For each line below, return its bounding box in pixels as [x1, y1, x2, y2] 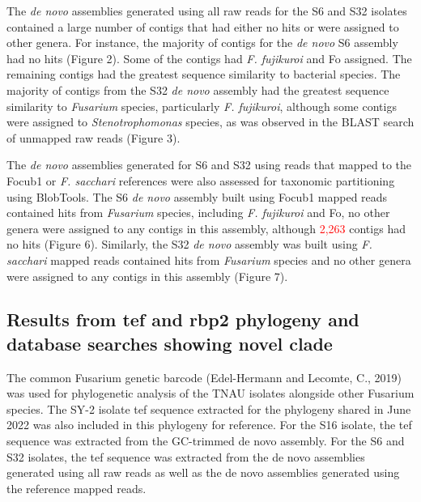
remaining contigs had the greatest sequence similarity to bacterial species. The [6, 66, 401, 83]
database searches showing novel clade [6, 330, 333, 355]
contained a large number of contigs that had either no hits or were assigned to [6, 18, 399, 35]
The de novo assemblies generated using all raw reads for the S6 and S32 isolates [6, 2, 407, 19]
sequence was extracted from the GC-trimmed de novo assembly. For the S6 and [6, 432, 405, 449]
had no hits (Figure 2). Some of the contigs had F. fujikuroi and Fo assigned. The [6, 49, 412, 66]
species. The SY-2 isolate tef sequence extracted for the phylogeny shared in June [6, 400, 411, 417]
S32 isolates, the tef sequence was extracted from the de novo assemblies [6, 448, 365, 465]
